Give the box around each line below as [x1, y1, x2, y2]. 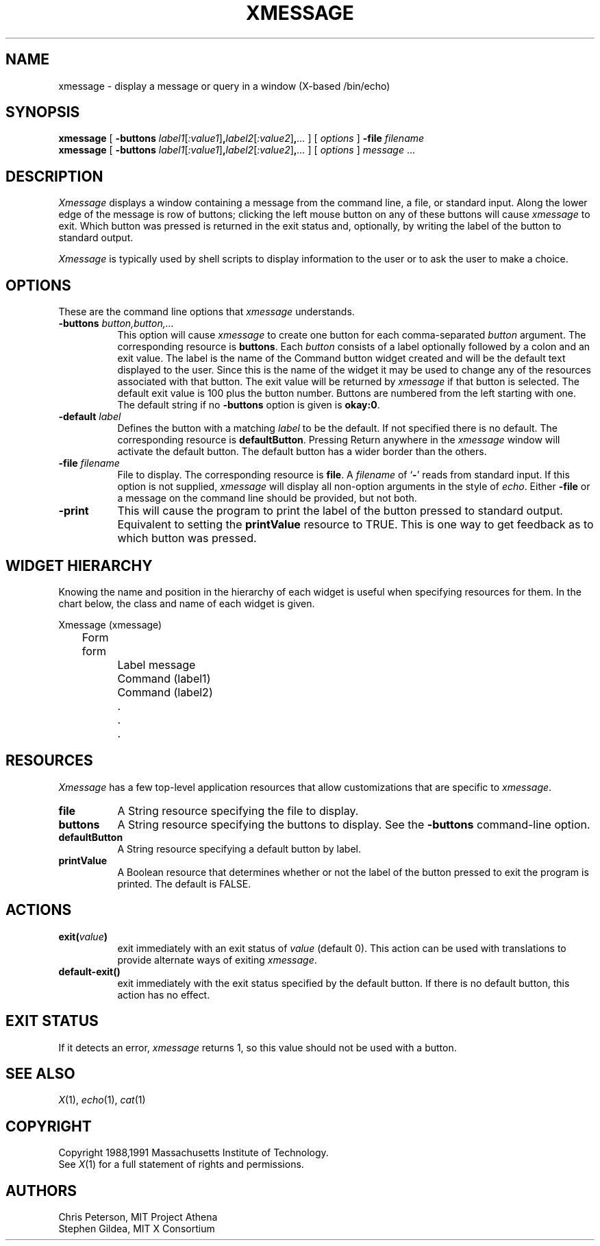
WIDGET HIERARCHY [5, 557, 153, 574]
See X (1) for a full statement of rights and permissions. [58, 1158, 304, 1171]
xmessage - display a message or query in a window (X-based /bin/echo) [58, 80, 390, 92]
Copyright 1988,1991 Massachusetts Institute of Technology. [58, 1147, 329, 1159]
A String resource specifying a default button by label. [117, 842, 362, 855]
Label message [117, 657, 196, 672]
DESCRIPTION [5, 167, 103, 185]
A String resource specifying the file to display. [117, 803, 359, 818]
